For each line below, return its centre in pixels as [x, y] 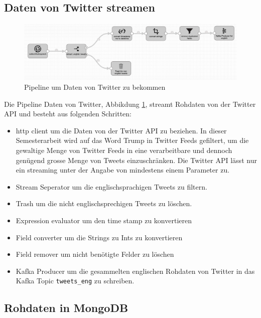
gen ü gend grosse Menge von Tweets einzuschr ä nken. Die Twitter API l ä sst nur [136, 160]
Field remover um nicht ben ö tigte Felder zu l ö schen [95, 254]
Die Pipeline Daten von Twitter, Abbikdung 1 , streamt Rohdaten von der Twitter [130, 104]
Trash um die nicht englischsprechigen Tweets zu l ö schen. [104, 203]
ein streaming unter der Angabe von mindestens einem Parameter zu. [123, 170]
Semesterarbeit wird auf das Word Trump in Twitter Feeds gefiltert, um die [132, 140]
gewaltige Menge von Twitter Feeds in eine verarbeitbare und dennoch [124, 150]
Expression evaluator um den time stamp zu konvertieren [104, 220]
